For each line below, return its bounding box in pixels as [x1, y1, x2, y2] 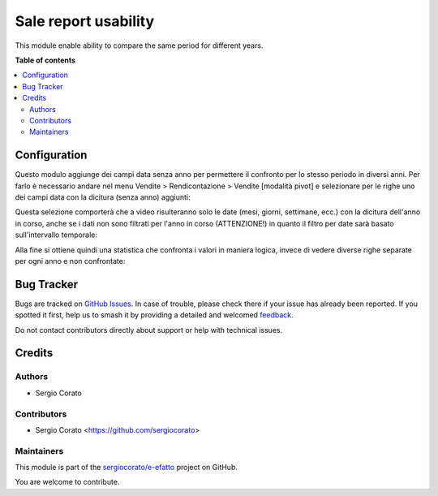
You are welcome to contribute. [15, 477, 120, 487]
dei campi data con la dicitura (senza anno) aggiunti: [15, 192, 191, 202]
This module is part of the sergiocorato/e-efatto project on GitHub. [15, 463, 238, 472]
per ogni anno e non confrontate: [15, 256, 126, 265]
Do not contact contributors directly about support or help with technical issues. [15, 325, 283, 334]
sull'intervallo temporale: [15, 230, 97, 239]
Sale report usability [15, 12, 155, 30]
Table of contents [15, 55, 76, 65]
